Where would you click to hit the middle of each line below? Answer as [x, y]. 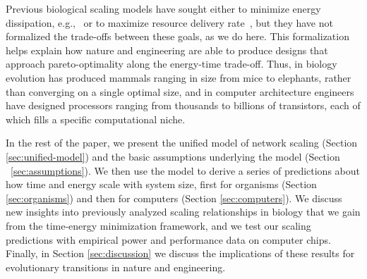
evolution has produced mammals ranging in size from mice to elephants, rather [179, 77]
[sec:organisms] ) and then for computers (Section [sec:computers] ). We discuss [174, 198]
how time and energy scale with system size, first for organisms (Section [161, 184]
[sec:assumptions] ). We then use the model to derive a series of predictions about [185, 170]
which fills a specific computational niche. [96, 119]
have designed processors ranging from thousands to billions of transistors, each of [183, 105]
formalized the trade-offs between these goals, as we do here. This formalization [178, 36]
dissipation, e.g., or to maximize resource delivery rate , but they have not [169, 22]
